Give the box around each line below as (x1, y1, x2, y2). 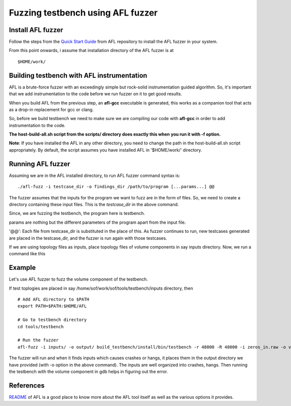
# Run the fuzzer (17, 337, 59, 343)
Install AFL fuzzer (9, 26, 64, 34)
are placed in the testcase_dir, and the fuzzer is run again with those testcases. (9, 235, 167, 241)
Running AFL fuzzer (9, 159, 70, 168)
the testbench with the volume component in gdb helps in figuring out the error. (9, 369, 168, 374)
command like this (9, 251, 46, 257)
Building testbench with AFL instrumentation (9, 71, 147, 80)
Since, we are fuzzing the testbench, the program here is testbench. (9, 211, 145, 216)
